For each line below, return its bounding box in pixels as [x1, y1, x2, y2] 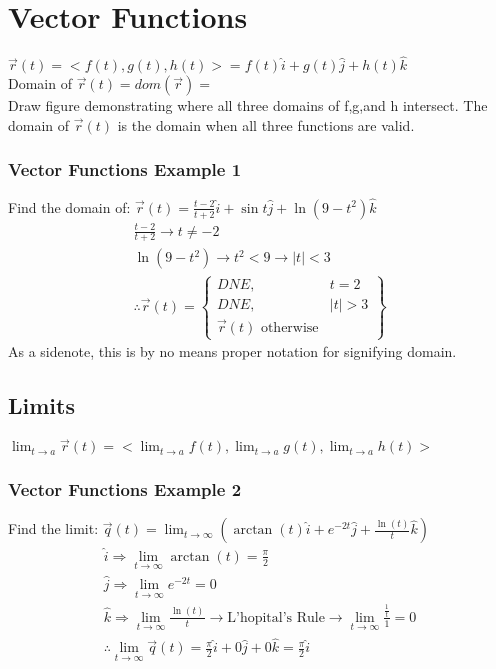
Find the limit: [8, 518, 99, 539]
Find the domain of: [8, 196, 131, 217]
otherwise [260, 320, 319, 335]
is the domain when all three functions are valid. [117, 114, 415, 135]
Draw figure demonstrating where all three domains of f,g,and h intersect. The [8, 95, 488, 116]
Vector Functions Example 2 [8, 477, 242, 502]
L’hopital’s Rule [227, 610, 325, 625]
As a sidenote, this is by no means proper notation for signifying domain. [8, 341, 457, 362]
